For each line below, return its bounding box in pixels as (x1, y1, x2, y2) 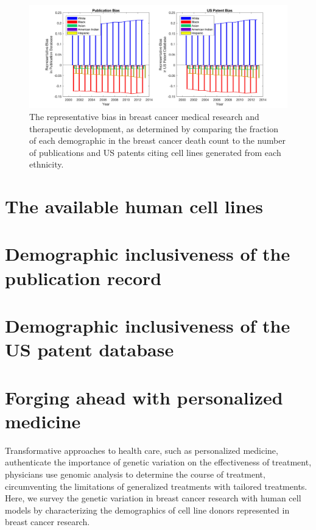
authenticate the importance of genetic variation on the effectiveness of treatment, (5, 456, 312, 468)
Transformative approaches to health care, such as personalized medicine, (5, 443, 278, 456)
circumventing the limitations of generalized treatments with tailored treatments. (5, 479, 307, 492)
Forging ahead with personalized (5, 384, 283, 409)
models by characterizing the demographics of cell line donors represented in (5, 503, 290, 516)
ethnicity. (29, 158, 64, 171)
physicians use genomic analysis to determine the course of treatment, (5, 467, 265, 480)
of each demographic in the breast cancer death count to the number (29, 134, 286, 147)
